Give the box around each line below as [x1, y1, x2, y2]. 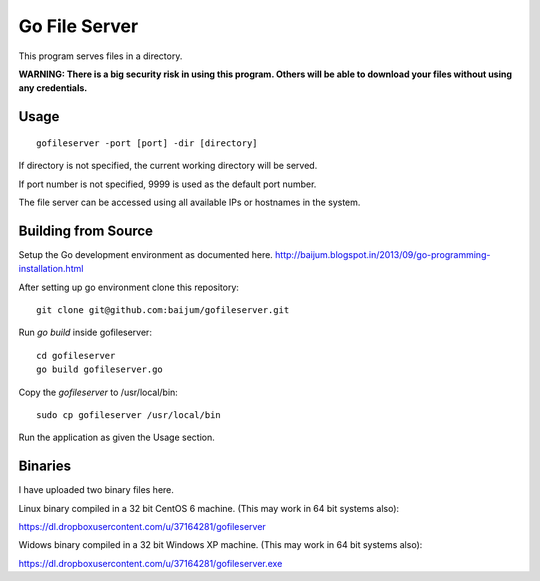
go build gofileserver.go [36, 364, 164, 375]
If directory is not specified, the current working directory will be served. [18, 160, 318, 172]
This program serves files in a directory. [18, 50, 183, 62]
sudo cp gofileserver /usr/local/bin [36, 409, 222, 420]
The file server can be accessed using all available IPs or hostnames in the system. [18, 196, 361, 208]
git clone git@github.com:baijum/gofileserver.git [36, 304, 290, 315]
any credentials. [18, 82, 88, 94]
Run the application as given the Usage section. [18, 431, 215, 444]
